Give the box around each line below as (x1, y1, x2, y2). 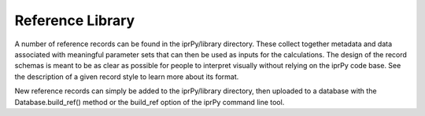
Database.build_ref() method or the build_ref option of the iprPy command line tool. (14, 97, 285, 107)
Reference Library (14, 12, 135, 29)
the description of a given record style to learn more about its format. (14, 71, 239, 82)
